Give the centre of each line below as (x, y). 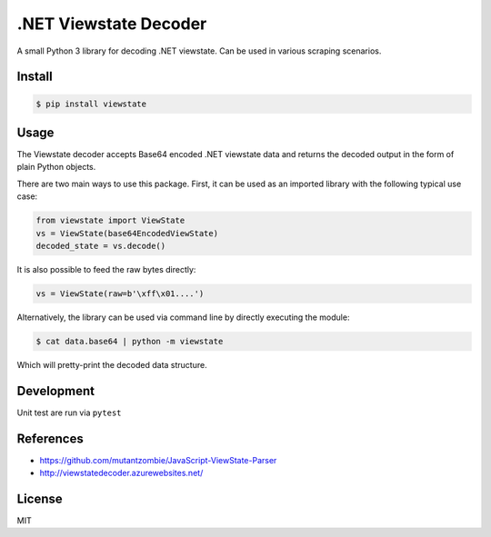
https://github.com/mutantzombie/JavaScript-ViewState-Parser (158, 460)
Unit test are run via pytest (69, 413)
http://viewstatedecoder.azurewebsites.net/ (121, 473)
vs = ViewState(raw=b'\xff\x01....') (120, 293)
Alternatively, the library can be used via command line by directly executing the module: (183, 317)
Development (56, 391)
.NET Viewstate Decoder (112, 24)
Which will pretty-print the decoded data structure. (112, 364)
